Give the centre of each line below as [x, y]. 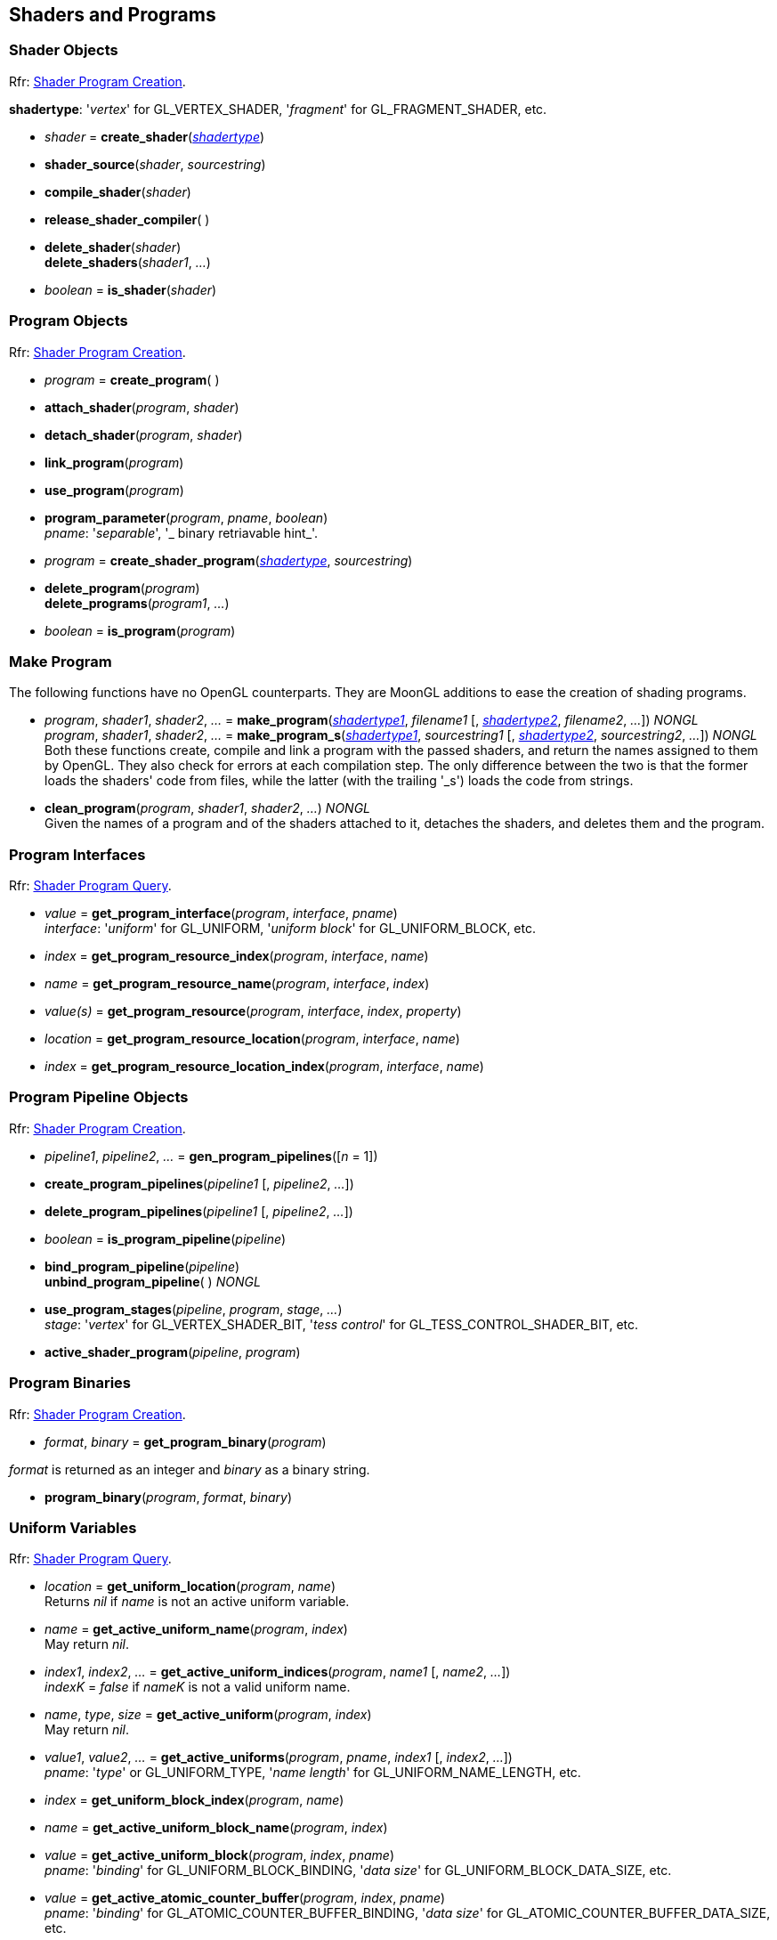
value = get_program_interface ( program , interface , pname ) [221, 913]
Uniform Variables [73, 1527]
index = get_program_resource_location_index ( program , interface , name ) [264, 1067]
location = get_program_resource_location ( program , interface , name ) [252, 1039]
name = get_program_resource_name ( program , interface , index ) [237, 984]
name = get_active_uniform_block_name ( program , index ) [216, 1828]
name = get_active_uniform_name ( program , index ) [196, 1629]
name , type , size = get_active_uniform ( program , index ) [208, 1715]
